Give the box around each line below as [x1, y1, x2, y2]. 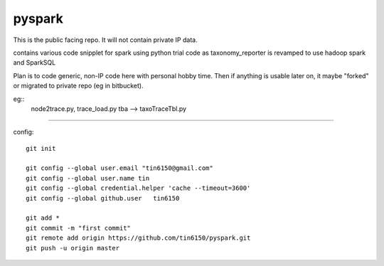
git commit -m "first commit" [26, 224, 132, 232]
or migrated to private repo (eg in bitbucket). [13, 82, 144, 90]
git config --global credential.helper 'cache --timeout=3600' [26, 184, 251, 192]
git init [26, 144, 56, 152]
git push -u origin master [26, 244, 120, 252]
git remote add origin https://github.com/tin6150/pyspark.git [26, 234, 251, 242]
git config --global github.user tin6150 [26, 194, 180, 202]
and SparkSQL [13, 58, 56, 67]
